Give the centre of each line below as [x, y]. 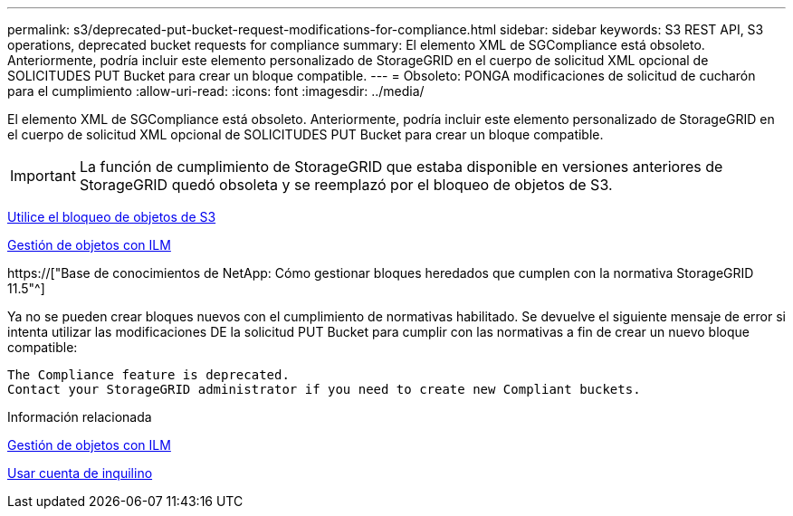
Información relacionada [80, 417]
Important [43, 176]
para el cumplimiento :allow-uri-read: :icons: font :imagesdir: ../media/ [216, 91]
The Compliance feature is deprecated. [148, 375]
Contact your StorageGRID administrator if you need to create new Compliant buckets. [324, 389]
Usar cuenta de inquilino [80, 473]
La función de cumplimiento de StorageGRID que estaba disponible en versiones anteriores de [401, 167]
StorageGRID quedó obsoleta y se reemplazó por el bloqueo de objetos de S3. [346, 185]
